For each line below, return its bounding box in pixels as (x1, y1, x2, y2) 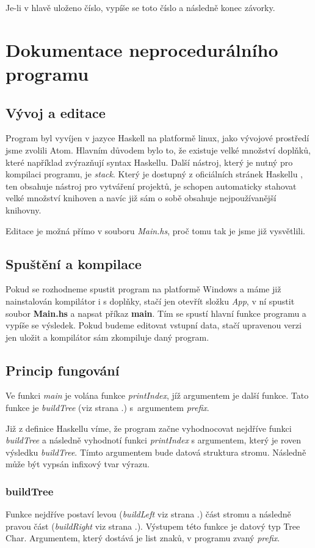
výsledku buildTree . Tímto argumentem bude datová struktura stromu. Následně (5, 445, 306, 458)
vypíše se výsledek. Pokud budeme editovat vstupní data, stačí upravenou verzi (5, 319, 302, 331)
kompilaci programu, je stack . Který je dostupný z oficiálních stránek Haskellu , (5, 168, 303, 180)
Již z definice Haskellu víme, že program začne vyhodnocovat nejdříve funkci (5, 421, 292, 434)
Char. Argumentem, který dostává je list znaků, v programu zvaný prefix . (5, 531, 280, 544)
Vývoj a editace (5, 103, 106, 122)
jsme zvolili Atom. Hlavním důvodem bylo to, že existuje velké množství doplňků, (5, 143, 311, 156)
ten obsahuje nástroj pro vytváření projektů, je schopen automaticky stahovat (5, 179, 297, 192)
